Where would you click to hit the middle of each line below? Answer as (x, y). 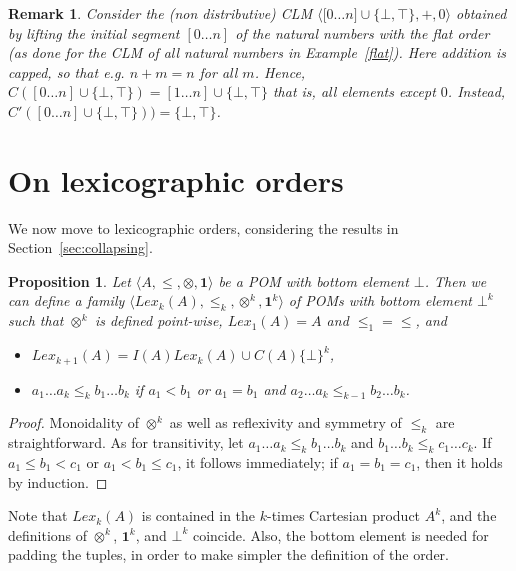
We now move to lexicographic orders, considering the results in (203, 227)
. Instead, (476, 91)
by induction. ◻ (58, 481)
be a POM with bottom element (313, 280)
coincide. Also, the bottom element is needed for (340, 534)
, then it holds (459, 461)
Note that (38, 515)
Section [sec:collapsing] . (80, 247)
